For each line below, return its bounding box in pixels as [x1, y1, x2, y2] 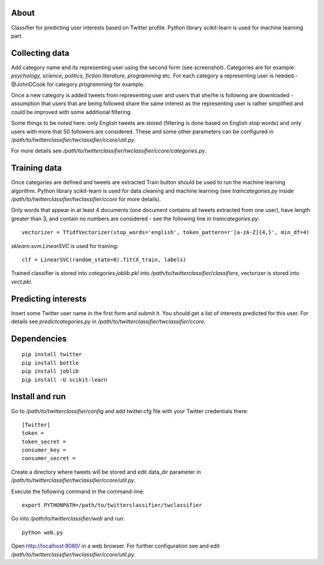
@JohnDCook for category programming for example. [11, 80, 145, 88]
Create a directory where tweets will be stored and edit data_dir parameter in [11, 468, 201, 476]
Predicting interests [11, 294, 87, 304]
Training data [11, 163, 62, 174]
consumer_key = [22, 447, 67, 453]
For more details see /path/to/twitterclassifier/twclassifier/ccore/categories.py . [11, 147, 207, 154]
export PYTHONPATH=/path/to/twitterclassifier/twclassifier [22, 502, 202, 509]
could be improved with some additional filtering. [11, 108, 132, 115]
